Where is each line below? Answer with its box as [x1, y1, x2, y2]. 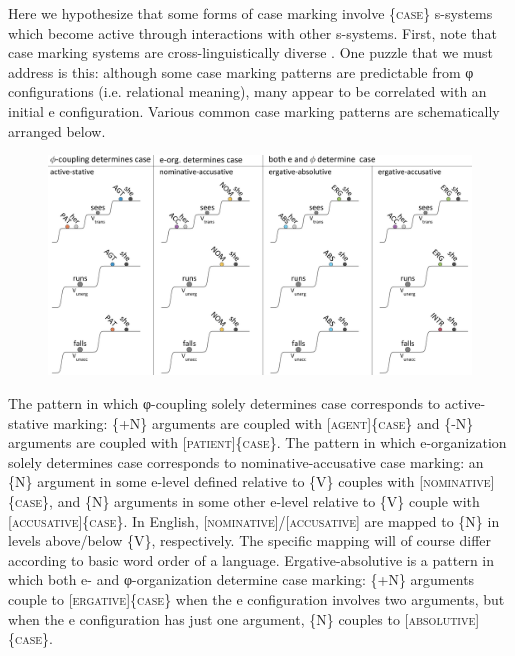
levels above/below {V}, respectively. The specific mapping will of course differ [8, 530, 491, 551]
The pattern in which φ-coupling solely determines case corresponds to [8, 393, 441, 414]
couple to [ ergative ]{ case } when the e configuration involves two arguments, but [8, 588, 505, 609]
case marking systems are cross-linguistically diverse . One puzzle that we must [8, 42, 493, 63]
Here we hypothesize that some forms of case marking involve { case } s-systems [8, 3, 493, 23]
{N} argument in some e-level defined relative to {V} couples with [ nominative [8, 471, 491, 492]
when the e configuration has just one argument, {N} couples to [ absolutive [8, 608, 476, 629]
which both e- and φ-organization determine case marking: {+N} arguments [8, 569, 475, 590]
